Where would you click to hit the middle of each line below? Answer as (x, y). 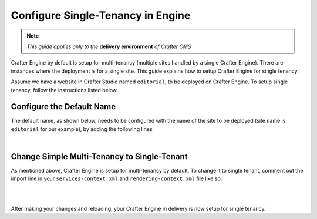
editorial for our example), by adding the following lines (82, 129)
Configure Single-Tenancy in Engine (101, 15)
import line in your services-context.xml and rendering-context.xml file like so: (117, 178)
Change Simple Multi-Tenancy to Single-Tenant (99, 156)
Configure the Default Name (63, 107)
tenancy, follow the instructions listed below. (65, 90)
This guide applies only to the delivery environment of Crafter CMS (109, 46)
